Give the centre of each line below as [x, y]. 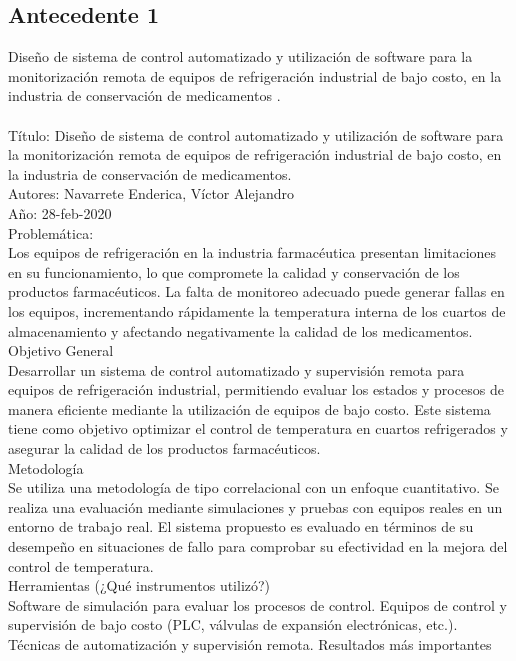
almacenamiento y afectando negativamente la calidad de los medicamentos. [240, 330]
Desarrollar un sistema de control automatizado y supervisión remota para [236, 369]
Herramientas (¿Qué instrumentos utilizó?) [139, 585]
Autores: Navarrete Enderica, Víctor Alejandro [151, 193]
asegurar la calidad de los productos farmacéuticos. [164, 448]
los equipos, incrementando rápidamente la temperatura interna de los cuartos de [257, 310]
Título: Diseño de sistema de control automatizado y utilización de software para [256, 134]
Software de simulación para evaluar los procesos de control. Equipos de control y [257, 604]
